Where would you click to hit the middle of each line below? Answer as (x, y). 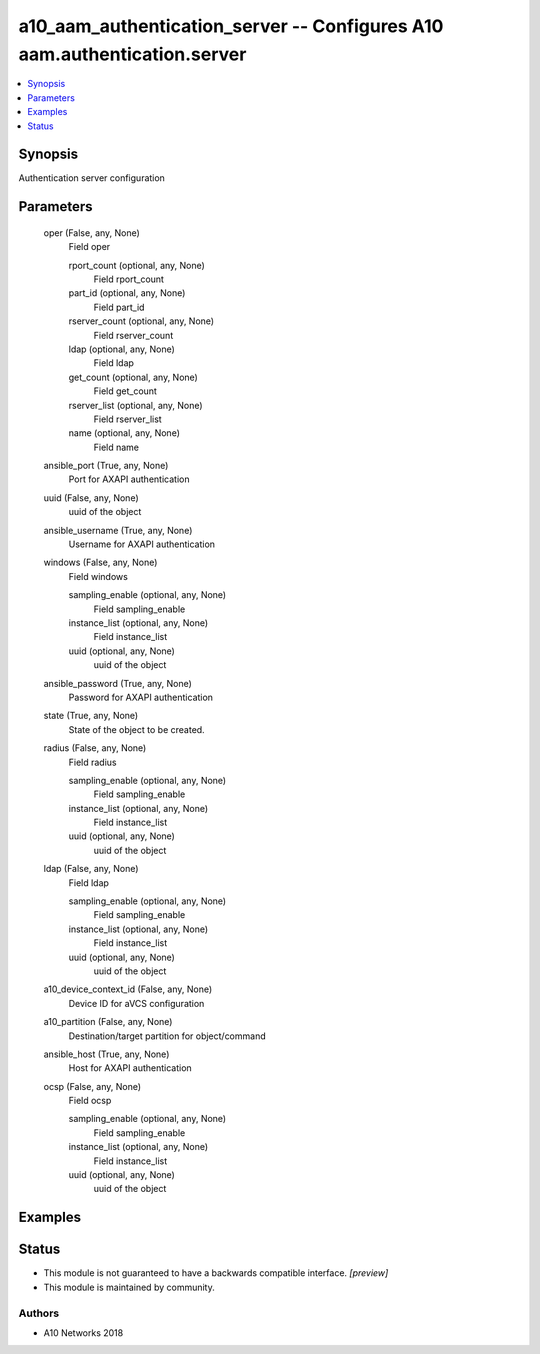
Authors (39, 1313)
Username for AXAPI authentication (141, 544)
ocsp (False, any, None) (92, 1086)
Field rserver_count (133, 335)
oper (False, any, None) (91, 232)
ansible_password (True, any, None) (117, 683)
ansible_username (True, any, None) (118, 530)
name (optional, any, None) (124, 433)
